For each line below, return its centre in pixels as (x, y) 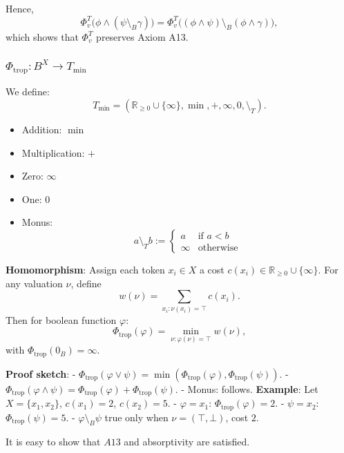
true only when (136, 417)
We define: (28, 91)
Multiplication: (53, 152)
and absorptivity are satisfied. (187, 442)
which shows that (42, 36)
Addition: (42, 129)
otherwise (218, 248)
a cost (212, 269)
